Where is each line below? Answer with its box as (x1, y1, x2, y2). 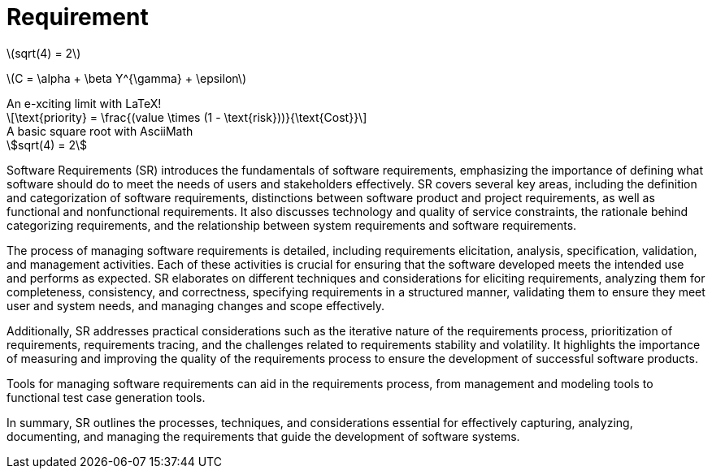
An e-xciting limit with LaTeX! (7, 96, 162, 110)
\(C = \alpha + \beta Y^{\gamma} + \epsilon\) (7, 71, 246, 85)
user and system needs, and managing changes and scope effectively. (7, 298, 385, 313)
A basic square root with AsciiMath (7, 123, 193, 138)
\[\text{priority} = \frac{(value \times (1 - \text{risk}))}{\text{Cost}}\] (7, 110, 367, 124)
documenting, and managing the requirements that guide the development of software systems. (7, 429, 520, 443)
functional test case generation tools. (7, 390, 206, 404)
